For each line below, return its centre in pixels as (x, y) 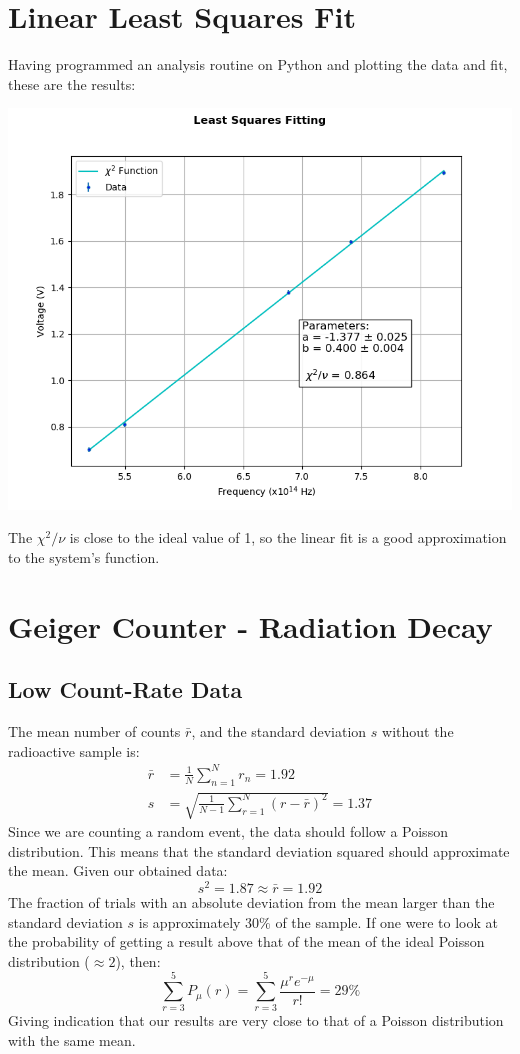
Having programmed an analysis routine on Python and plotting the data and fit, (258, 64)
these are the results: (72, 83)
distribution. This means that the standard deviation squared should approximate (259, 850)
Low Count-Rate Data (125, 689)
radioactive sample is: (74, 750)
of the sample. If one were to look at (386, 921)
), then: (138, 960)
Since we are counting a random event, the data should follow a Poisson (228, 831)
